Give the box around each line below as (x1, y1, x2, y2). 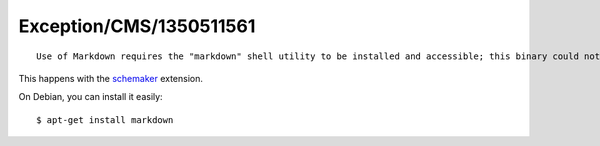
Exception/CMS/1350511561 (18, 15, 256, 37)
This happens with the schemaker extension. (18, 72, 204, 84)
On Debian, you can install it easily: (18, 91, 164, 103)
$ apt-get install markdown (36, 114, 174, 125)
